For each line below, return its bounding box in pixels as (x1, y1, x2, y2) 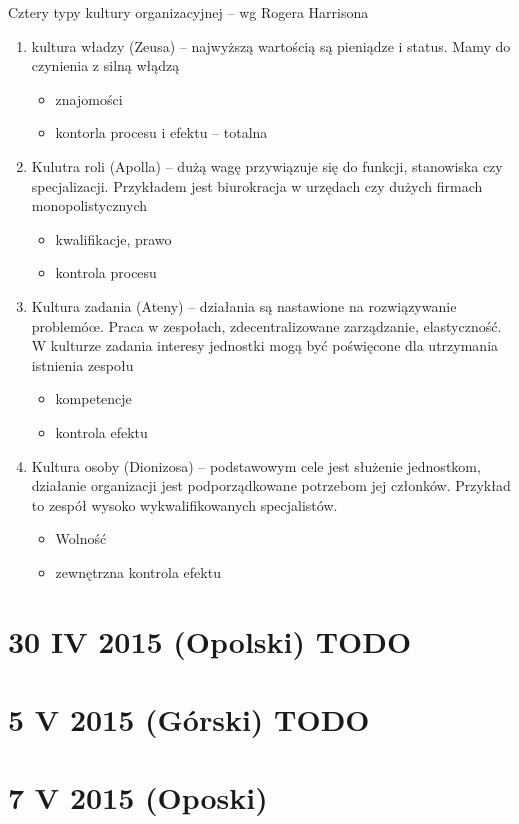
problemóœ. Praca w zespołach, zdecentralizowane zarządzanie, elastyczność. (31, 315, 502, 336)
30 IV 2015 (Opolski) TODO (8, 620, 412, 661)
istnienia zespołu (31, 354, 134, 375)
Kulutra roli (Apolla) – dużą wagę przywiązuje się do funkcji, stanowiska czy (31, 155, 503, 176)
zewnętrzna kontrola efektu (55, 561, 221, 582)
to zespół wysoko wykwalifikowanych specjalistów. (31, 494, 338, 515)
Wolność (55, 528, 107, 549)
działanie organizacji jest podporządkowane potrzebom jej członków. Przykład (31, 475, 511, 496)
